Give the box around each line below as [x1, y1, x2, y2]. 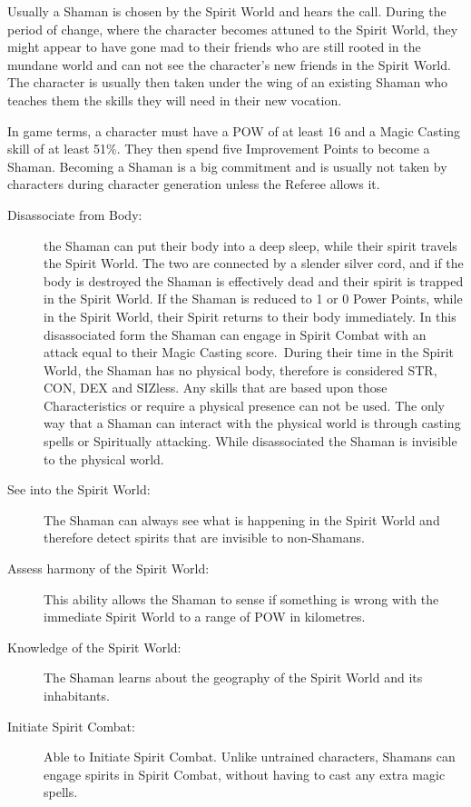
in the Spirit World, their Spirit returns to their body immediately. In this [44, 306, 456, 325]
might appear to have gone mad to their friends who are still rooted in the [7, 37, 421, 56]
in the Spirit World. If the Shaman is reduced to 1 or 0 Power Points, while [44, 289, 463, 308]
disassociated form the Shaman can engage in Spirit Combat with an [44, 324, 427, 344]
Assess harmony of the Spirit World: [7, 559, 210, 578]
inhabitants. [44, 686, 110, 704]
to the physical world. [44, 449, 164, 468]
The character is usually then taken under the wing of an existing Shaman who [7, 73, 447, 92]
